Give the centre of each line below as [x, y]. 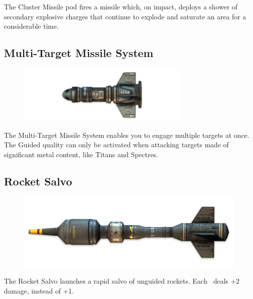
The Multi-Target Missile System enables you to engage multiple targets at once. [127, 135]
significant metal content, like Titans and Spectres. [81, 154]
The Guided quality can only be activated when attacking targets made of [117, 145]
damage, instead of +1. [39, 290]
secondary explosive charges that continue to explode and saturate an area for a [125, 16]
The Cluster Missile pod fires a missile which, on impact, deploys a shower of [121, 6]
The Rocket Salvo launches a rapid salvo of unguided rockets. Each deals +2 [122, 281]
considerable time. [31, 26]
